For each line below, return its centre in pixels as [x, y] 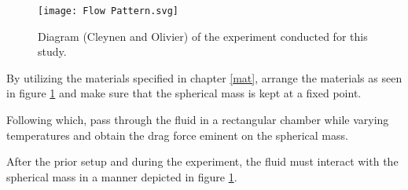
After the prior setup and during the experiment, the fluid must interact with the [202, 161]
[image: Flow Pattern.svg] [108, 11]
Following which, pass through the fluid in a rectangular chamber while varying [198, 120]
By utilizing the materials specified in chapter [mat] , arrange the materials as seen [204, 77]
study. [52, 51]
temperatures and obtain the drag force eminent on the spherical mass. [177, 135]
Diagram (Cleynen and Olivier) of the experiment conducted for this [203, 36]
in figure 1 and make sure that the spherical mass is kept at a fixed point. [184, 93]
